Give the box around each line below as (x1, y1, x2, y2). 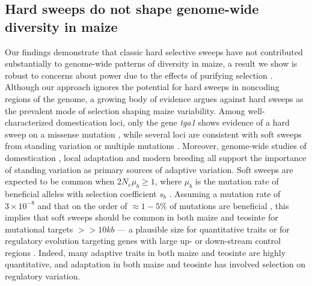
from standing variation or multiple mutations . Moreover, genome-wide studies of (5, 139, 307, 152)
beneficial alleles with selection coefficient (5, 187, 157, 199)
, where (154, 175, 182, 187)
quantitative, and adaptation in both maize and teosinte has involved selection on (5, 258, 306, 270)
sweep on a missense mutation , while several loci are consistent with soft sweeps (5, 127, 302, 140)
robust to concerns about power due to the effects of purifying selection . (5, 68, 273, 81)
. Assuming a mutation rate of (169, 187, 281, 199)
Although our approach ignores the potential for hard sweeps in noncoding (5, 81, 280, 93)
